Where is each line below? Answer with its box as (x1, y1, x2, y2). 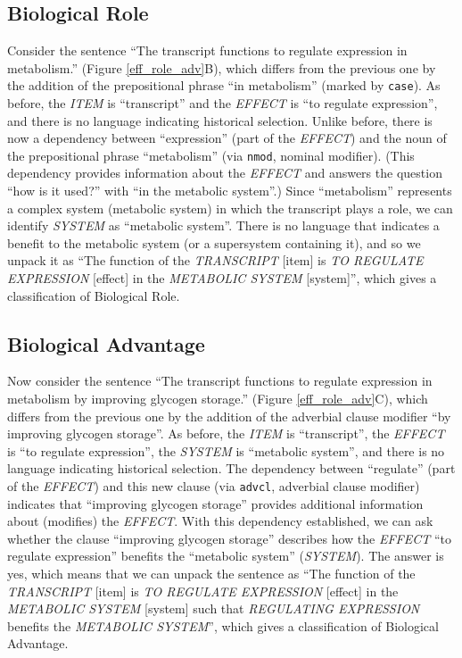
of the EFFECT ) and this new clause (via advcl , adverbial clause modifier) (7, 477, 420, 495)
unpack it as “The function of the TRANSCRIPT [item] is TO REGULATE (7, 251, 424, 270)
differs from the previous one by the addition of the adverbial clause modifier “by (7, 406, 451, 425)
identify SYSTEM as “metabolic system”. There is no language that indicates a (7, 216, 440, 235)
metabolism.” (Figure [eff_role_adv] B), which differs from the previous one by (7, 58, 436, 77)
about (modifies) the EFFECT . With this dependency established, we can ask (7, 512, 433, 530)
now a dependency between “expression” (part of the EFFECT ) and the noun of (7, 129, 447, 147)
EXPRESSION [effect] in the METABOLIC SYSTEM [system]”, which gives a (7, 269, 437, 287)
